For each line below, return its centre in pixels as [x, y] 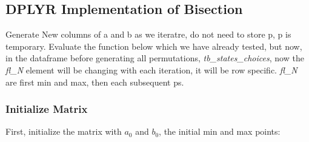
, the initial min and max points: [220, 131]
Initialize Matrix [47, 109]
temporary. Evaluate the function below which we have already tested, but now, [154, 46]
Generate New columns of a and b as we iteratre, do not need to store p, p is [148, 34]
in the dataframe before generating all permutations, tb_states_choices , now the [155, 58]
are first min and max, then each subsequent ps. [95, 82]
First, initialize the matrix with [64, 131]
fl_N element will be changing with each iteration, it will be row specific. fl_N [151, 69]
